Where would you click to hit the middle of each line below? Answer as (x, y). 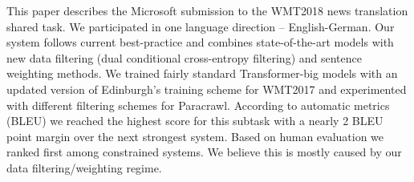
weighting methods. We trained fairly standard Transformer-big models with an (202, 73)
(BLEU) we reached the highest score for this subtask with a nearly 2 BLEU (195, 121)
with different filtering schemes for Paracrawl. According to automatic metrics (198, 105)
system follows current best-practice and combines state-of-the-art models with (200, 42)
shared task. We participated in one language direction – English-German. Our (201, 26)
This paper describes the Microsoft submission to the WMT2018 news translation (207, 10)
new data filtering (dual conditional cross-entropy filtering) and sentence (184, 57)
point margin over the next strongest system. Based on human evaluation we (195, 136)
